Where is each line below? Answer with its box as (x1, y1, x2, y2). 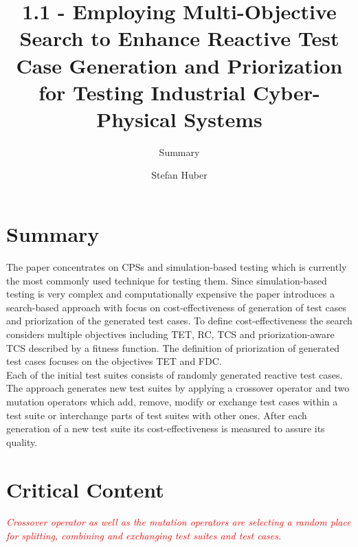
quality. (6, 434, 38, 449)
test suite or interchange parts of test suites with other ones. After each (6, 408, 307, 422)
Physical (96, 104, 177, 133)
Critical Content (6, 475, 164, 503)
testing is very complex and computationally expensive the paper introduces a (6, 287, 335, 301)
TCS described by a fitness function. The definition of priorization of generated (6, 340, 339, 355)
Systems (183, 104, 262, 133)
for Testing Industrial (38, 78, 246, 106)
